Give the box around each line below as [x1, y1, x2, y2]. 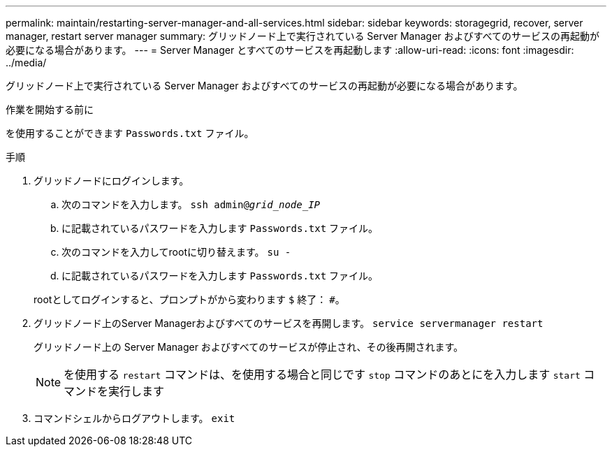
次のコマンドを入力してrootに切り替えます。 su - [61, 246, 291, 258]
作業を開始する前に [6, 103, 94, 115]
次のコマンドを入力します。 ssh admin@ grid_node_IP [61, 198, 320, 210]
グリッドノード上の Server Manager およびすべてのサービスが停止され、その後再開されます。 [34, 341, 464, 353]
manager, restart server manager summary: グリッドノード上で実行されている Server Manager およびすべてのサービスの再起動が [6, 30, 599, 42]
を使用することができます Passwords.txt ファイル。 [6, 127, 254, 139]
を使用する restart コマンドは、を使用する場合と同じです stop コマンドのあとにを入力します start [64, 367, 581, 381]
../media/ [6, 57, 47, 68]
